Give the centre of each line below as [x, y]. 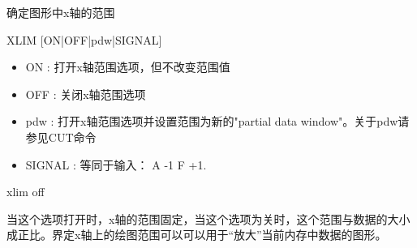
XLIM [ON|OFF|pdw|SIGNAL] [84, 39]
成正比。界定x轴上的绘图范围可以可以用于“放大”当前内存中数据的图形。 [197, 235]
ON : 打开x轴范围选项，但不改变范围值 [128, 67]
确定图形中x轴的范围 [61, 12]
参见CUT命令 [61, 137]
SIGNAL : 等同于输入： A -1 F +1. [116, 164]
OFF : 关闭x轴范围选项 [86, 94]
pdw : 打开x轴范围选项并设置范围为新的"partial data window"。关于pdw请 [217, 121]
